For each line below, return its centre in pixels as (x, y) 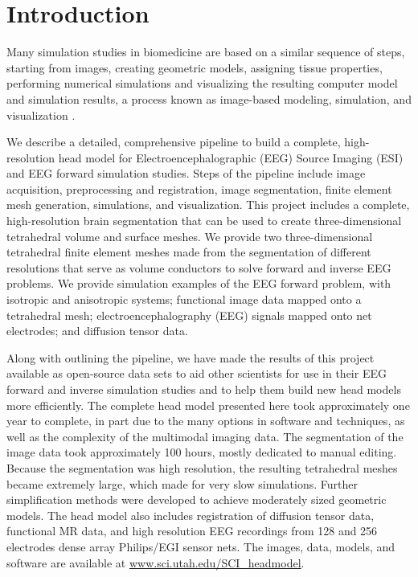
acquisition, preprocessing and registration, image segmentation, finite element (199, 188)
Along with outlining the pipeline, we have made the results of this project (191, 357)
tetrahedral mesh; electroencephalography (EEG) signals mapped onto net (189, 315)
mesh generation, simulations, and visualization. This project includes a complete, (208, 205)
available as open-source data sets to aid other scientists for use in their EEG (197, 373)
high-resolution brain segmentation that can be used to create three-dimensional (204, 221)
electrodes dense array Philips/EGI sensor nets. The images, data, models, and (201, 546)
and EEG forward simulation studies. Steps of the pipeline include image (186, 173)
